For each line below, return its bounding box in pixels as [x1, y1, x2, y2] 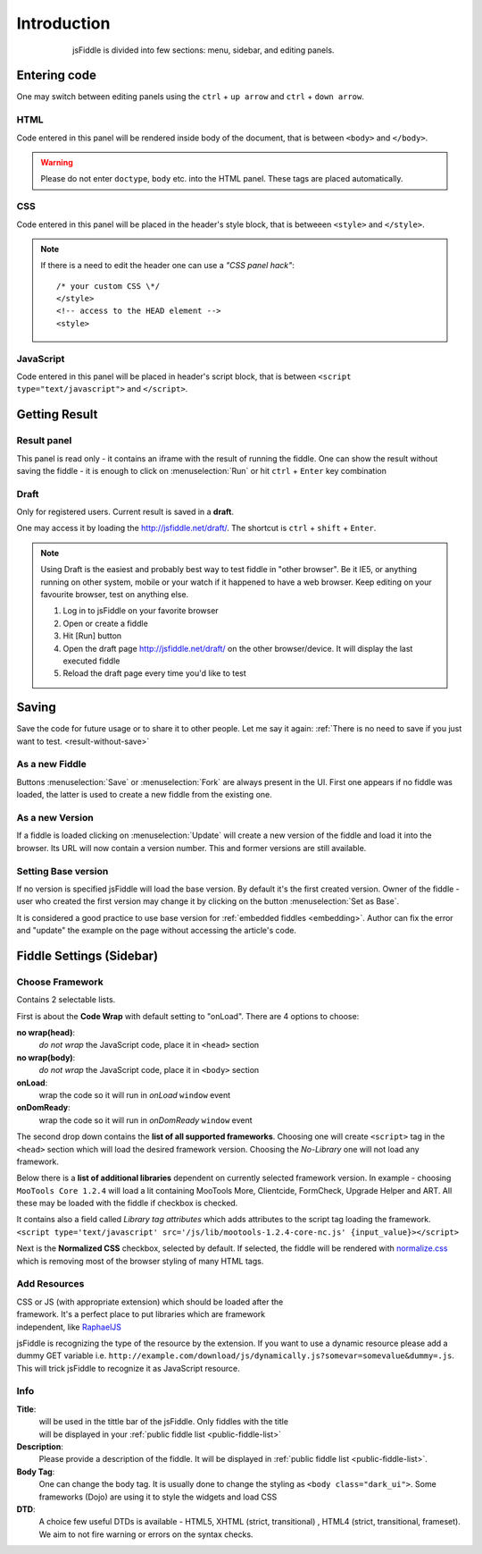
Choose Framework [16, 975, 104, 988]
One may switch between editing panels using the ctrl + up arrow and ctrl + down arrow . [16, 91, 365, 102]
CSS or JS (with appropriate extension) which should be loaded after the [16, 1296, 284, 1307]
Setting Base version [16, 865, 109, 877]
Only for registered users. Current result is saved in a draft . [16, 506, 235, 518]
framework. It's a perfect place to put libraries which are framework [16, 1309, 266, 1320]
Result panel [16, 435, 72, 447]
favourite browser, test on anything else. [40, 589, 189, 600]
